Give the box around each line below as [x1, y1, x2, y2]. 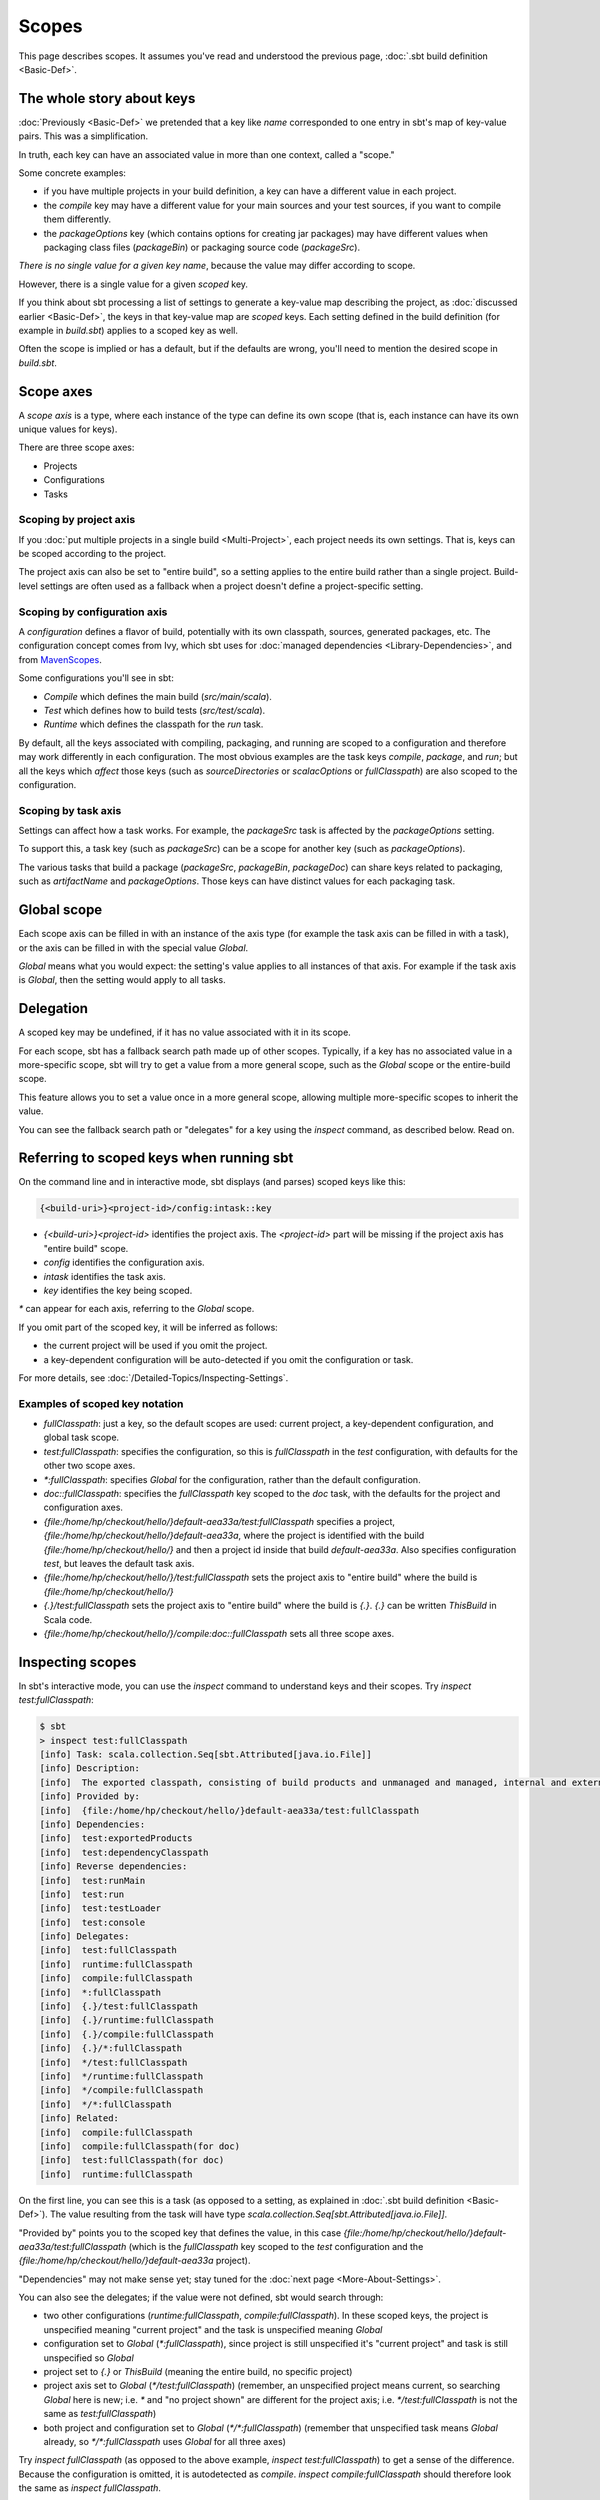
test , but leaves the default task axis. [43, 1558, 195, 1569]
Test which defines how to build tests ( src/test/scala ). [43, 704, 266, 716]
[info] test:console [39, 1916, 146, 1928]
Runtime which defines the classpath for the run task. [43, 718, 264, 730]
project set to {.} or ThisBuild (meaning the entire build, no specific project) [43, 2366, 353, 2378]
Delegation [18, 1000, 89, 1017]
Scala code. [43, 1613, 93, 1625]
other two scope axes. [43, 1460, 136, 1472]
